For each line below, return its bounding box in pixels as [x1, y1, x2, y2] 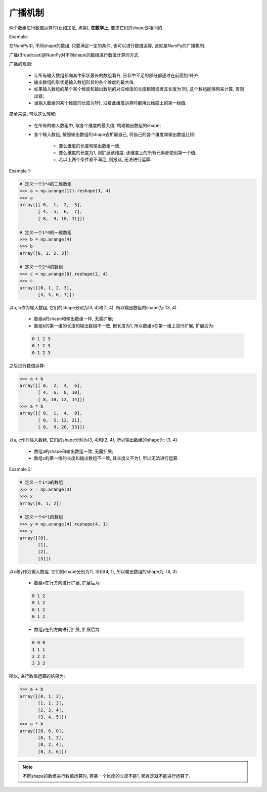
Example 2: [9, 466, 32, 472]
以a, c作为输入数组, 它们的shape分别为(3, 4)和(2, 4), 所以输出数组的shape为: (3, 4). [9, 437, 179, 443]
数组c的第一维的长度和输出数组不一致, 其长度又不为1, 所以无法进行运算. [34, 455, 179, 461]
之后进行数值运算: [9, 363, 45, 369]
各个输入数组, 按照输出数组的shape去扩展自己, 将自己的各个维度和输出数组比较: [34, 132, 196, 138]
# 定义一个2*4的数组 [19, 264, 63, 270]
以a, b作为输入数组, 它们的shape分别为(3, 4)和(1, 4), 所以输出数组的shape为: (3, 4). [9, 305, 178, 311]
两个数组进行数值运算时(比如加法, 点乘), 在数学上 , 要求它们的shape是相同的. [9, 25, 164, 31]
